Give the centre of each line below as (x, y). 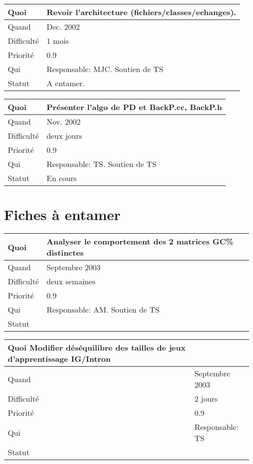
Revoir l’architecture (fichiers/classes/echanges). (141, 12)
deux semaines (71, 281)
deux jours (64, 136)
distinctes (65, 253)
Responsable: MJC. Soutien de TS (105, 69)
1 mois (58, 41)
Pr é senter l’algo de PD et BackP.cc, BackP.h (134, 107)
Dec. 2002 (63, 27)
